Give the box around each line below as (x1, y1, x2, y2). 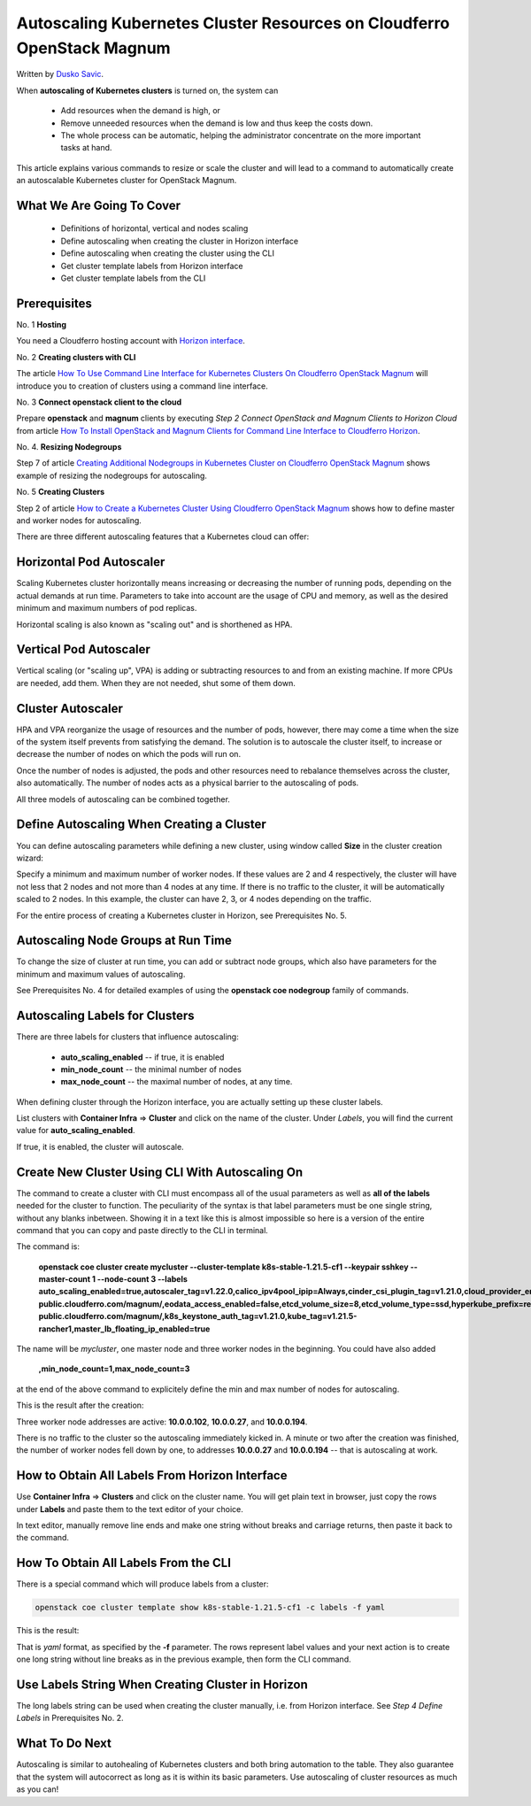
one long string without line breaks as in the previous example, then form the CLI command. (16, 1654, 351, 1664)
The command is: (16, 1241, 80, 1252)
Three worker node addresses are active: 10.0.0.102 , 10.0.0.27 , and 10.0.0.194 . (16, 1416, 308, 1427)
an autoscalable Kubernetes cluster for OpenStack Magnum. (16, 175, 237, 186)
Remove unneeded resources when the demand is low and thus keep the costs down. (60, 118, 373, 128)
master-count (38, 1274, 91, 1285)
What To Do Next (16, 1736, 112, 1751)
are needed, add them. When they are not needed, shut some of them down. (16, 677, 296, 688)
